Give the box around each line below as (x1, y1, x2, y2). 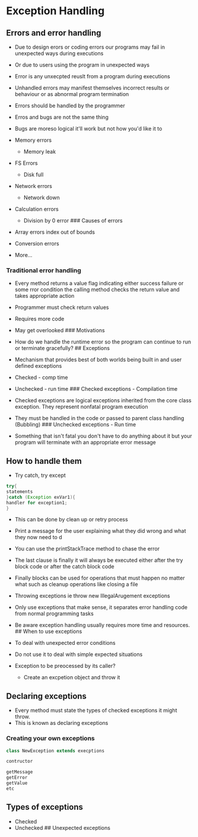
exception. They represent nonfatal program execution (14, 403, 148, 410)
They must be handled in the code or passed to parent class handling (14, 415, 185, 422)
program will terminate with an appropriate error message (14, 439, 156, 446)
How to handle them (6, 456, 82, 466)
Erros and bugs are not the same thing (14, 114, 108, 120)
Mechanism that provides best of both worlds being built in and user (14, 356, 182, 363)
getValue (6, 780, 28, 787)
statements (6, 488, 33, 495)
